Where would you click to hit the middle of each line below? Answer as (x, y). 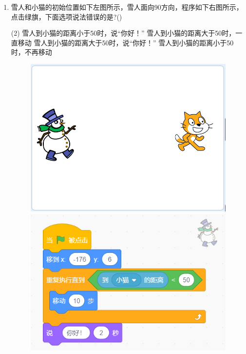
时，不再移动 (31, 52)
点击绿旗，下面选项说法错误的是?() (66, 16)
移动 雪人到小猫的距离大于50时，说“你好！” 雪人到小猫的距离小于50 (126, 42)
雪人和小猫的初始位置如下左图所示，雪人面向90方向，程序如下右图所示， (127, 7)
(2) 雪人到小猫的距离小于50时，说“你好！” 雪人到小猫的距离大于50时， (123, 33)
